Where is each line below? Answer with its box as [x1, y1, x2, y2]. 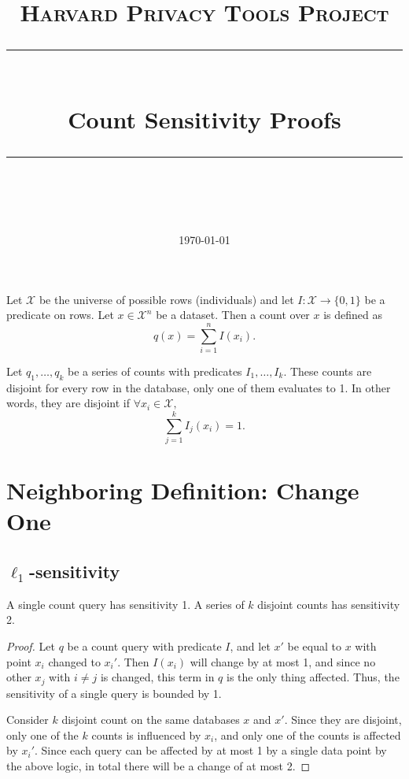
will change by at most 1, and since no [190, 653, 376, 670]
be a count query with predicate [67, 637, 222, 654]
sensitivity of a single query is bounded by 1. [6, 684, 222, 701]
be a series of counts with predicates [68, 362, 242, 379]
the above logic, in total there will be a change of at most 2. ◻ [6, 757, 311, 773]
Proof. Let [6, 637, 55, 654]
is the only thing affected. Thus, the [227, 669, 400, 685]
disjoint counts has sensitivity [257, 595, 400, 612]
